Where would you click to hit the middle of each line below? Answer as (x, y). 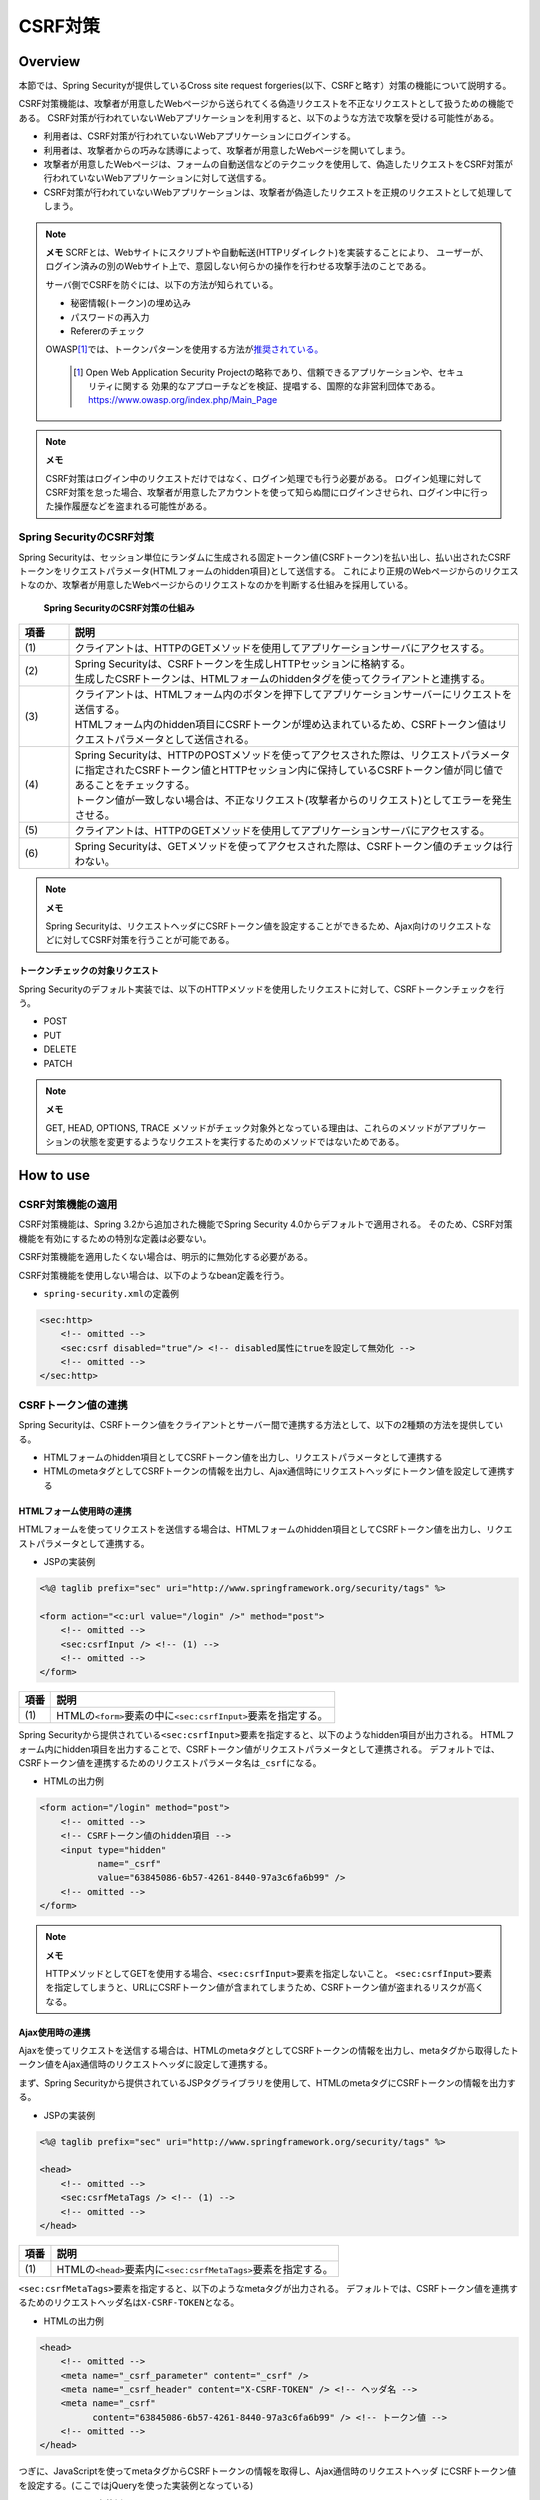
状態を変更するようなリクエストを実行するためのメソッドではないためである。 (242, 1142)
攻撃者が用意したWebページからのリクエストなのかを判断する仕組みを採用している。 (237, 585)
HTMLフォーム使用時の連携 (75, 1511)
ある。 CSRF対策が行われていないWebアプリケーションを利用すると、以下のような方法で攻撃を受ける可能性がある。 (259, 117)
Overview (49, 61)
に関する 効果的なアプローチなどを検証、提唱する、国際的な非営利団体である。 (277, 386)
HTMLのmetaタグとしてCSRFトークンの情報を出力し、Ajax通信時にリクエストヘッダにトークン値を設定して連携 (275, 1471)
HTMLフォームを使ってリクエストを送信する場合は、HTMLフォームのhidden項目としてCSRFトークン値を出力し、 (252, 1529)
